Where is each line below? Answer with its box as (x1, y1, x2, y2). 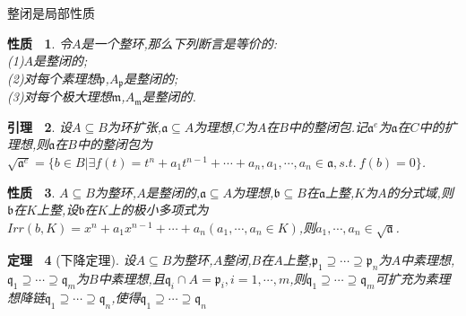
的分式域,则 (386, 182, 453, 201)
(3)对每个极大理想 (7, 87, 112, 106)
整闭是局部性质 (7, 4, 95, 22)
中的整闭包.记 (288, 117, 368, 136)
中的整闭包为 (76, 135, 152, 154)
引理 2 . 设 (7, 117, 73, 136)
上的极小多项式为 (108, 200, 209, 219)
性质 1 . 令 (7, 33, 73, 52)
